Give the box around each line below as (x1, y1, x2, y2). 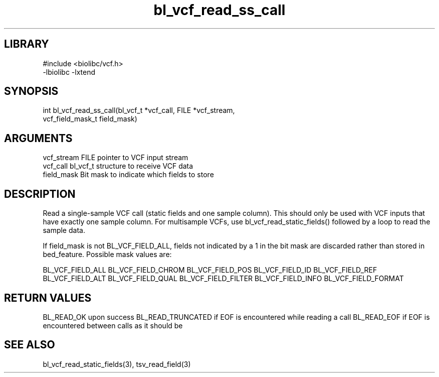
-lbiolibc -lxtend (43, 67, 96, 76)
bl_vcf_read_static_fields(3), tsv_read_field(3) (43, 359, 191, 368)
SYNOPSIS (4, 85, 59, 98)
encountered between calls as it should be (43, 321, 183, 330)
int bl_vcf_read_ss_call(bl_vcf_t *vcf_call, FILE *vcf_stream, (43, 106, 235, 115)
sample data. (43, 226, 85, 235)
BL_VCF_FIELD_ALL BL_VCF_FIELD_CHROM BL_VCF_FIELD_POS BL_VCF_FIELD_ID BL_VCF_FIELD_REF (43, 266, 377, 275)
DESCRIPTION (4, 187, 76, 200)
